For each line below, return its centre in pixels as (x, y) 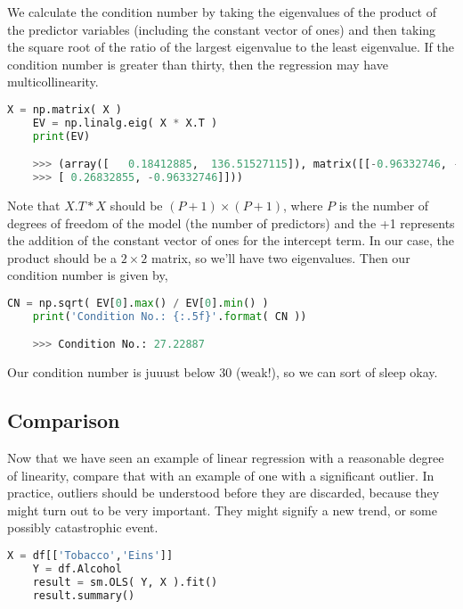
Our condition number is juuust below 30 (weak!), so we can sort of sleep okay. (223, 372)
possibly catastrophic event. (83, 527)
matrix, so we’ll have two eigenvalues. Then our (280, 257)
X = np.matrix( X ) (65, 109)
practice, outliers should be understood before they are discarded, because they (223, 493)
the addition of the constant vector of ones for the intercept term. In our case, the (231, 240)
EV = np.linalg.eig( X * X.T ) (125, 123)
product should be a (62, 257)
